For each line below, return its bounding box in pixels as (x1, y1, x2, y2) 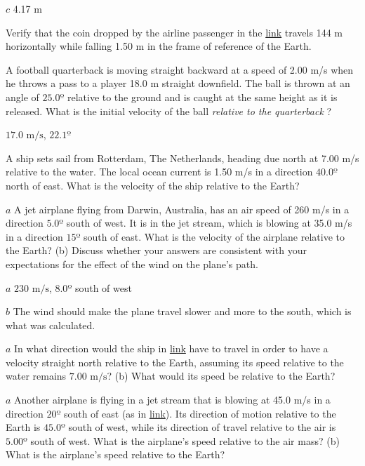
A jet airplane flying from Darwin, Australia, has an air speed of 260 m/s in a (14, 201, 350, 216)
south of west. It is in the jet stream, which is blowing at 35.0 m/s (66, 215, 352, 230)
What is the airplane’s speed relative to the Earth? (6, 447, 225, 462)
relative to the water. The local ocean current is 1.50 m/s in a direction (6, 164, 313, 179)
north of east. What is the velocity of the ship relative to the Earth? (6, 178, 300, 192)
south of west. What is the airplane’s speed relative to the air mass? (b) (30, 433, 340, 448)
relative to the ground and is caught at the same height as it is (67, 89, 338, 104)
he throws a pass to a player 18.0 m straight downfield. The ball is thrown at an (6, 76, 350, 91)
